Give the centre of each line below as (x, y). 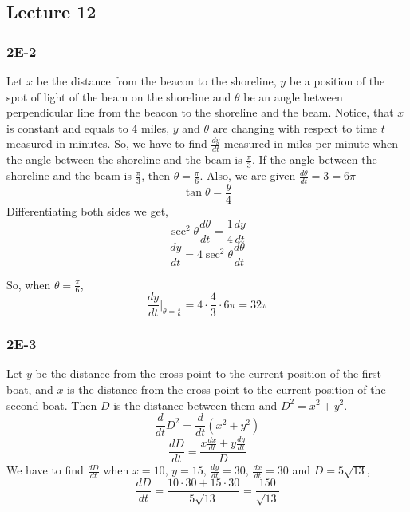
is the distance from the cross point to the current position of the (227, 389)
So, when (29, 284)
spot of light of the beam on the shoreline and (119, 96)
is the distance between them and (195, 405)
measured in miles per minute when (311, 143)
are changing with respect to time (295, 127)
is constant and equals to (67, 127)
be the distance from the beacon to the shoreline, (156, 81)
